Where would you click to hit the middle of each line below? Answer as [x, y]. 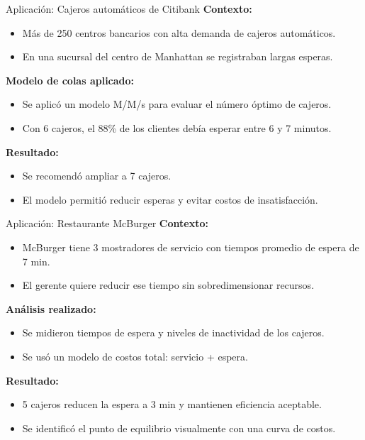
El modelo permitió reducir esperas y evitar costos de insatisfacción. [170, 199]
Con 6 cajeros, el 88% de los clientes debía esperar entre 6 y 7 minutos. [177, 127]
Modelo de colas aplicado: [70, 80]
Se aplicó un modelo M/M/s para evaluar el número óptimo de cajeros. [177, 104]
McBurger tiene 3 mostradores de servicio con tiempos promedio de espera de [191, 247]
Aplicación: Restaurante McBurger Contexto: [107, 223]
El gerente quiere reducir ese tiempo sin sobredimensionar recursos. [168, 285]
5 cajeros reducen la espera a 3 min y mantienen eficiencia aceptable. [172, 404]
